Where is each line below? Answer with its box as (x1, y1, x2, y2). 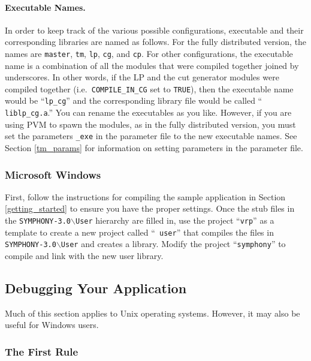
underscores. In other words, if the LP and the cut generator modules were (5, 71, 279, 83)
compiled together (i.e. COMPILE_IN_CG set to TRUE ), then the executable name (5, 82, 294, 95)
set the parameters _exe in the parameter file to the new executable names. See (5, 130, 297, 142)
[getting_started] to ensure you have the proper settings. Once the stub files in (5, 202, 295, 215)
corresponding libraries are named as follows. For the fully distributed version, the (5, 35, 307, 48)
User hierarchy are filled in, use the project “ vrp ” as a (75, 214, 274, 227)
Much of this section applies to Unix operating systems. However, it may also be (5, 306, 300, 319)
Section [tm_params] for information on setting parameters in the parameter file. (5, 142, 303, 154)
